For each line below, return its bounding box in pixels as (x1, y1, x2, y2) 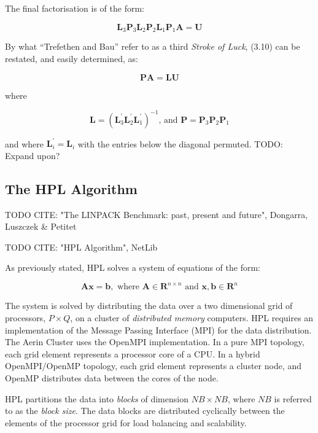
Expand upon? (5, 149, 60, 162)
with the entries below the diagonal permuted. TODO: (77, 137, 283, 150)
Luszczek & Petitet (5, 220, 77, 233)
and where (5, 137, 44, 150)
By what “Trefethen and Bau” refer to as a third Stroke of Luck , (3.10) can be (5, 40, 300, 53)
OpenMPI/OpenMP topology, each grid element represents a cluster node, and (5, 359, 302, 372)
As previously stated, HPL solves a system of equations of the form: (5, 261, 260, 274)
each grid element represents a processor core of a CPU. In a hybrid (5, 347, 260, 360)
